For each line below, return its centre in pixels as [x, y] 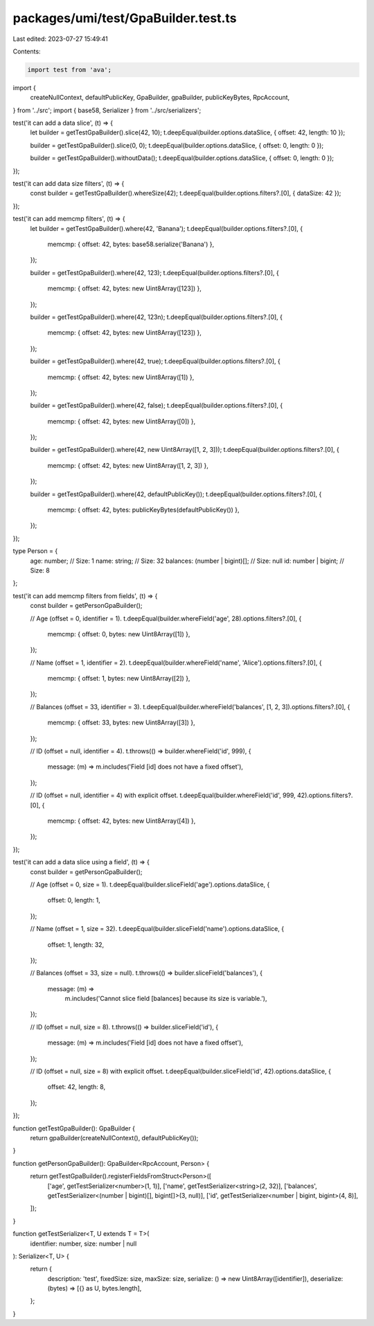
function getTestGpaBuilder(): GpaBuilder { [74, 1128]
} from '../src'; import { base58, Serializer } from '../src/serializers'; [107, 110]
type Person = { [35, 551]
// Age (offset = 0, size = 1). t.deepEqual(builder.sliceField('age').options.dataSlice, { [150, 884]
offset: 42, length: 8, [77, 1087]
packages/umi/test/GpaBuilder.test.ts [125, 18]
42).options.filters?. [325, 795]
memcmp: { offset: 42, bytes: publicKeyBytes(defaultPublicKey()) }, [143, 510]
